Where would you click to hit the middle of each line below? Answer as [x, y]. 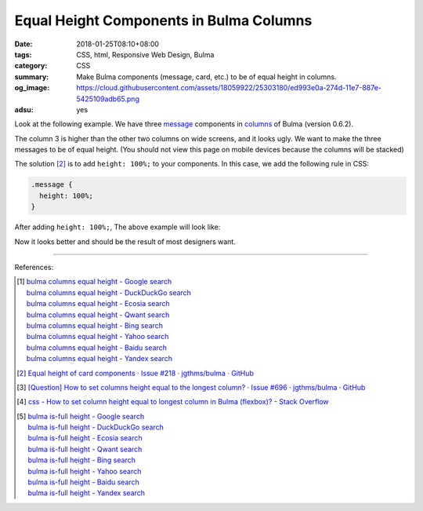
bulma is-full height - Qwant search [85, 449]
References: [34, 267]
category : [31, 66]
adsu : [24, 109]
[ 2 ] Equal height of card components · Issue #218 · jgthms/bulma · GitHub [136, 373]
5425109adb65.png [108, 99]
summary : [32, 77]
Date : [23, 44]
